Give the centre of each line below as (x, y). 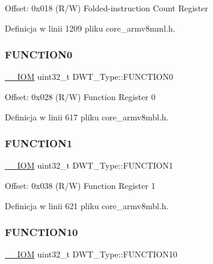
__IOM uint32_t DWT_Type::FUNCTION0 (89, 77)
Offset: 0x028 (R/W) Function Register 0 (80, 97)
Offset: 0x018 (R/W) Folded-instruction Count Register (106, 8)
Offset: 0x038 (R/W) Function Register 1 (80, 185)
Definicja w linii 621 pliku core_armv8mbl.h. (87, 205)
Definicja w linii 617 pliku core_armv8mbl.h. (87, 117)
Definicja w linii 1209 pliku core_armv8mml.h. (90, 28)
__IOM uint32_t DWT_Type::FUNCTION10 (91, 254)
